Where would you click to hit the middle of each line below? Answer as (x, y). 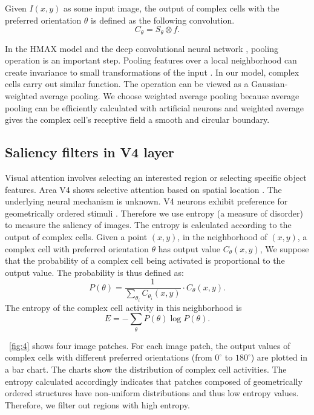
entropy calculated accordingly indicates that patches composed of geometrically (154, 381)
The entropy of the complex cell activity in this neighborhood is (123, 307)
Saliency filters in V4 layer (90, 152)
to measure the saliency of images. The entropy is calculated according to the (148, 225)
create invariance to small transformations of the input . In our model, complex (152, 72)
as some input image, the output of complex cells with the (171, 8)
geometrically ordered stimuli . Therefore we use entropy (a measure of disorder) (154, 213)
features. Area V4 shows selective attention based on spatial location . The (143, 189)
